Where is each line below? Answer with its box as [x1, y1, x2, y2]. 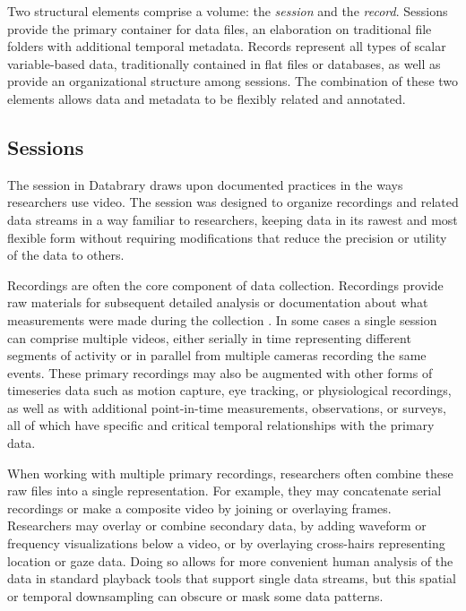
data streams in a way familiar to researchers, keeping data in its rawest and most [7, 210, 458, 228]
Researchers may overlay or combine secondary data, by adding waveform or [7, 516, 427, 535]
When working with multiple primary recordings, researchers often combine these [7, 463, 453, 482]
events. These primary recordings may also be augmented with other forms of [7, 363, 433, 382]
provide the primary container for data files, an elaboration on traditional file [7, 19, 432, 38]
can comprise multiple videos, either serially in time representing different [7, 328, 411, 347]
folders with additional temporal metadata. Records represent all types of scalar [7, 37, 446, 56]
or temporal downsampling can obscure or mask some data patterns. [7, 586, 384, 605]
